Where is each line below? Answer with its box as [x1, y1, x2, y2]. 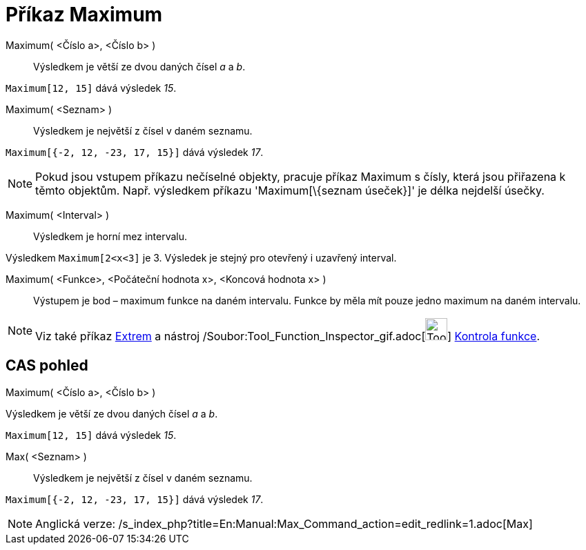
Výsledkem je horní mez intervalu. [33, 230, 188, 242]
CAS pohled [6, 357, 88, 375]
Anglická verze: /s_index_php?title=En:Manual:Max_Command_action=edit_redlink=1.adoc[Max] [35, 516, 533, 531]
